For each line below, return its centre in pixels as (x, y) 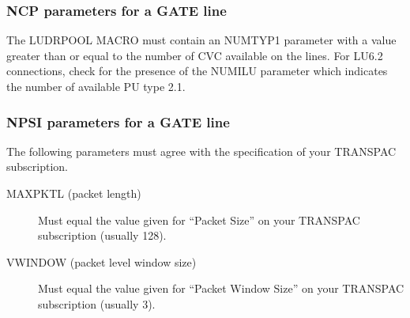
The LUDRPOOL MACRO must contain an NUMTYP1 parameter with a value (201, 40)
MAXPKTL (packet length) (74, 193)
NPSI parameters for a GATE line (118, 121)
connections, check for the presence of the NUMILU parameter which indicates (197, 71)
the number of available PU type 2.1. (96, 86)
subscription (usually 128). (102, 235)
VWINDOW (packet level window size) (102, 261)
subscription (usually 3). (97, 303)
